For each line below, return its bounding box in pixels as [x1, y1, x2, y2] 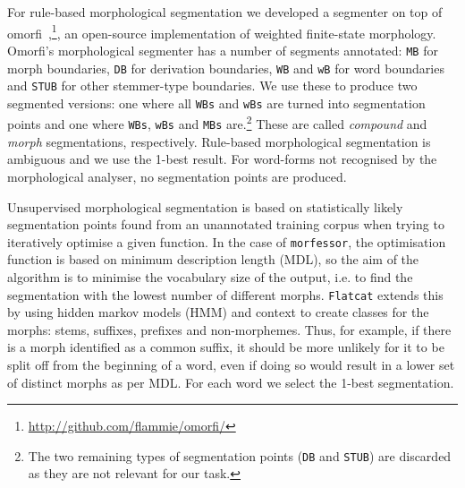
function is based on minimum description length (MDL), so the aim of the [7, 250, 419, 269]
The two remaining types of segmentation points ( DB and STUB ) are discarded [28, 446, 452, 465]
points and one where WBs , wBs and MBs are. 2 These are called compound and [7, 112, 427, 133]
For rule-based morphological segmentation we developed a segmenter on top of [7, 3, 443, 21]
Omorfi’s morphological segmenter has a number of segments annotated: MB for [7, 40, 438, 59]
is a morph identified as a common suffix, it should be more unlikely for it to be [7, 338, 444, 356]
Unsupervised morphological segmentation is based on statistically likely [7, 197, 403, 216]
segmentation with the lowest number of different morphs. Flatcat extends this [7, 285, 444, 304]
